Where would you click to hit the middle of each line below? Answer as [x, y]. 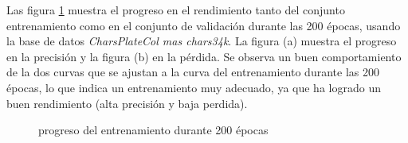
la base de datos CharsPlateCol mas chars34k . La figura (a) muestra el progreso [202, 41]
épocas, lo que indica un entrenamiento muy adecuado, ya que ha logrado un [194, 87]
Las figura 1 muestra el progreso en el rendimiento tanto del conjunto [176, 10]
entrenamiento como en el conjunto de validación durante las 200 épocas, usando [204, 25]
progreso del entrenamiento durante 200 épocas [153, 130]
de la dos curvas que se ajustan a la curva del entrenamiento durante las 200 [193, 72]
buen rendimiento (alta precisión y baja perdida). [127, 103]
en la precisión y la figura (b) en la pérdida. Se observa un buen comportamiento [204, 56]
